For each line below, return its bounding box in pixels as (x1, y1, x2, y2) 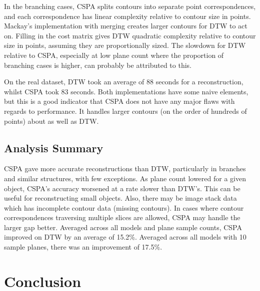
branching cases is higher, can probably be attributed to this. (4, 59, 192, 70)
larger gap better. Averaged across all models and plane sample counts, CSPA (4, 222, 242, 232)
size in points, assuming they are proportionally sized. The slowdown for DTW (4, 40, 246, 50)
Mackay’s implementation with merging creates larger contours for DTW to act (4, 20, 247, 31)
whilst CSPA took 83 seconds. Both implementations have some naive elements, (4, 86, 248, 96)
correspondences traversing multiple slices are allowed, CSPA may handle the (4, 212, 240, 223)
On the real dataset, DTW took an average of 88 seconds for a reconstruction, (4, 76, 243, 87)
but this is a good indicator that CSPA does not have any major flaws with (4, 96, 235, 106)
